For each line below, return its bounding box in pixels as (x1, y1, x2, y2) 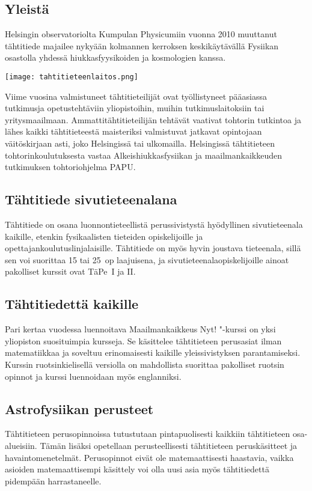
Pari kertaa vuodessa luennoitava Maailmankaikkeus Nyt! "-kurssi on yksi (5, 323, 276, 335)
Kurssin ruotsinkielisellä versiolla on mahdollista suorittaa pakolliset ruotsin (5, 358, 284, 370)
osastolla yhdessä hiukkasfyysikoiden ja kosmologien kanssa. (5, 51, 226, 64)
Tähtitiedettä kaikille (5, 294, 139, 313)
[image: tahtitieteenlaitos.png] (5, 72, 138, 81)
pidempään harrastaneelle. (5, 474, 102, 487)
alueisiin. (5, 439, 37, 451)
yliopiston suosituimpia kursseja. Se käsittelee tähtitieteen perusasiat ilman (5, 334, 282, 347)
